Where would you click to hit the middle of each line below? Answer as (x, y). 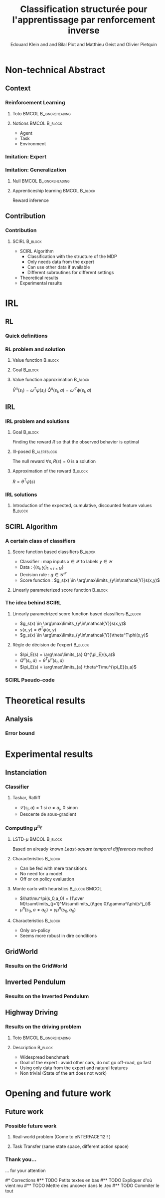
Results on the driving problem (43, 1027)
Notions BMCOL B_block (37, 123)
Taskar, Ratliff (26, 798)
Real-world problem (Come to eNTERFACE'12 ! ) (62, 1137)
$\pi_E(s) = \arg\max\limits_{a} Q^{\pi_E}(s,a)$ (68, 654)
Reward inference (30, 200)
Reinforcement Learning (35, 103)
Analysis (19, 719)
